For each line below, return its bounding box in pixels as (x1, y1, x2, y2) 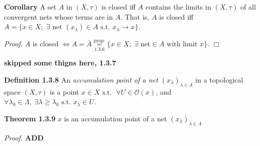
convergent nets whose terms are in (4, 11, 113, 22)
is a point (50, 86, 79, 97)
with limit (166, 41, 198, 48)
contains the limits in (145, 2, 211, 12)
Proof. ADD (4, 132, 44, 142)
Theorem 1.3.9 (4, 113, 56, 123)
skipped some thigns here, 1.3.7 (4, 57, 116, 68)
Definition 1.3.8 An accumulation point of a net (4, 75, 158, 85)
